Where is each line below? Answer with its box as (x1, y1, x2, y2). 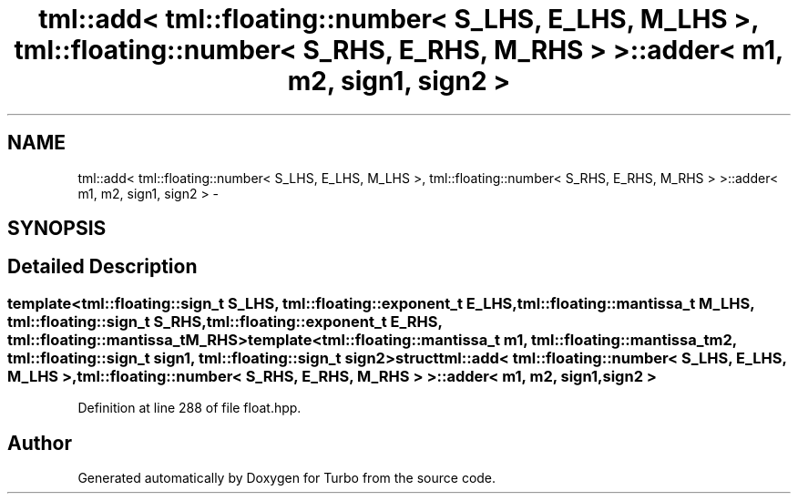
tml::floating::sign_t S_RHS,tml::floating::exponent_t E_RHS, (7, 312, 443, 331)
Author (7, 431, 72, 455)
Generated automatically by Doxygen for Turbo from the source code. (77, 470, 496, 486)
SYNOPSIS (7, 217, 107, 240)
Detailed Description (7, 255, 198, 279)
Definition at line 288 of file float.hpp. (77, 400, 302, 416)
